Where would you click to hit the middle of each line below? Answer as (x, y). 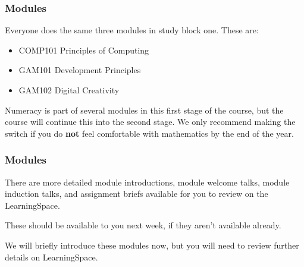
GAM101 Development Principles (80, 70)
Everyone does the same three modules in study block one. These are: (132, 30)
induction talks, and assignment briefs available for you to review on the (137, 194)
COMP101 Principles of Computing (84, 50)
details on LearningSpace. (51, 257)
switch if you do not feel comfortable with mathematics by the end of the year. (149, 133)
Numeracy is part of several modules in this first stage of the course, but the (144, 110)
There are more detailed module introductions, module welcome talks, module (147, 182)
